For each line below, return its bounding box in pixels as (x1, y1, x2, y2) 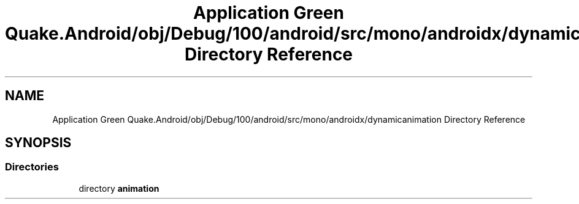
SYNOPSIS (5, 135, 72, 151)
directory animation (79, 183, 159, 194)
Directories (5, 161, 59, 173)
